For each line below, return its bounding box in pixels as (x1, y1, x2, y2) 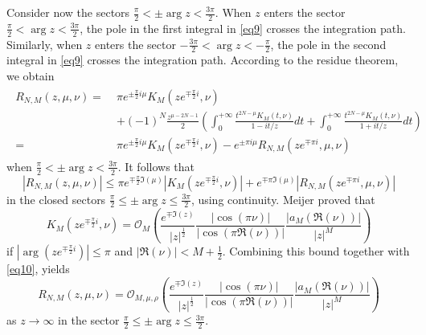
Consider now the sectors (6, 4, 130, 20)
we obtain (6, 67, 55, 84)
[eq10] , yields (6, 260, 70, 277)
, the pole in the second (270, 35, 387, 52)
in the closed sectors (6, 190, 106, 207)
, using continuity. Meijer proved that (190, 190, 375, 207)
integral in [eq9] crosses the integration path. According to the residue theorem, (6, 51, 399, 68)
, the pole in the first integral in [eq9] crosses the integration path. (80, 19, 406, 36)
